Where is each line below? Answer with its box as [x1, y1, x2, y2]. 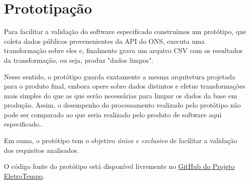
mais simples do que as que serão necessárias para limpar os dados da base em [4, 90, 237, 100]
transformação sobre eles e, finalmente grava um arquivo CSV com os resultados [4, 45, 243, 55]
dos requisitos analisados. [4, 145, 79, 155]
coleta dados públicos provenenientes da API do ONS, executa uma [4, 36, 205, 46]
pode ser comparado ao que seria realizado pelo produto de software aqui [4, 109, 222, 119]
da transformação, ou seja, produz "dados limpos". [4, 55, 154, 65]
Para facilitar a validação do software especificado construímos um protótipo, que [4, 26, 247, 37]
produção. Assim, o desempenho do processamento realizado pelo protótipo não [4, 100, 241, 110]
